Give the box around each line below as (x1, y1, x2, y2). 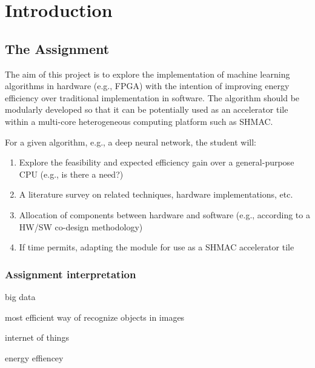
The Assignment (5, 39, 110, 58)
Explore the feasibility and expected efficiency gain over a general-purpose (19, 156, 294, 169)
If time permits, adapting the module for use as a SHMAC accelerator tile (19, 241, 294, 253)
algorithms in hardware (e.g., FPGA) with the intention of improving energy (5, 79, 290, 92)
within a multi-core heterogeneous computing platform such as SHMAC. (5, 115, 273, 127)
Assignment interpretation (5, 266, 136, 281)
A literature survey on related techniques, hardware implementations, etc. (19, 188, 293, 201)
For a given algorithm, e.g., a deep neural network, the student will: (5, 135, 257, 148)
